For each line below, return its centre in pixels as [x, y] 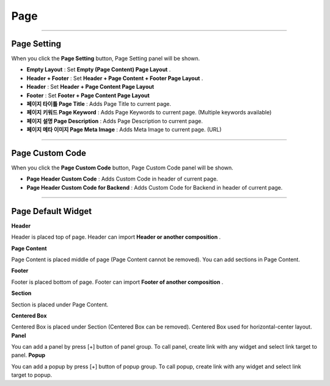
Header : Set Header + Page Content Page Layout [90, 87]
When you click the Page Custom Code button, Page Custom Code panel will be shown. [122, 168]
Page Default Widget [52, 211]
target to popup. [32, 375]
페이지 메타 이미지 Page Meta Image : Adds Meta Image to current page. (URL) [124, 130]
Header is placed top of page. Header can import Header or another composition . [116, 237]
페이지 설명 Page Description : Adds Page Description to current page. [115, 121]
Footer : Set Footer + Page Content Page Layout [88, 95]
